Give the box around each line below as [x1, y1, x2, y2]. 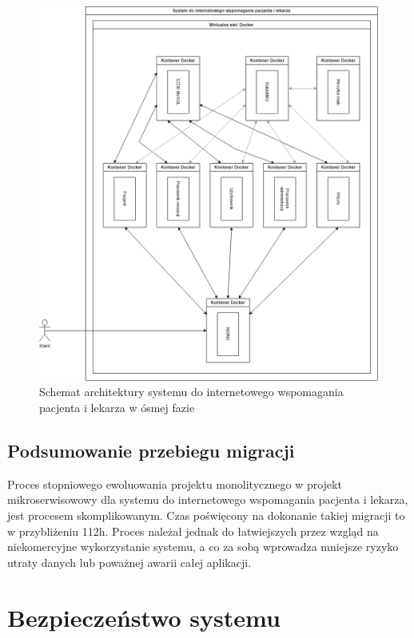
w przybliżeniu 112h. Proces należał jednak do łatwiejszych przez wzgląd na [7, 522, 379, 539]
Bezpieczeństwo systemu [7, 600, 281, 633]
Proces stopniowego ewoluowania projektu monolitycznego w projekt [7, 475, 342, 492]
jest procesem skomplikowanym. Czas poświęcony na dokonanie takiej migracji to [7, 507, 405, 524]
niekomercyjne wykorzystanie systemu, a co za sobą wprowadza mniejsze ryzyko [7, 538, 399, 555]
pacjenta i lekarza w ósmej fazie [39, 399, 195, 416]
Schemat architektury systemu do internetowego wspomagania [39, 383, 344, 400]
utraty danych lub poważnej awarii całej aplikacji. [7, 553, 252, 570]
